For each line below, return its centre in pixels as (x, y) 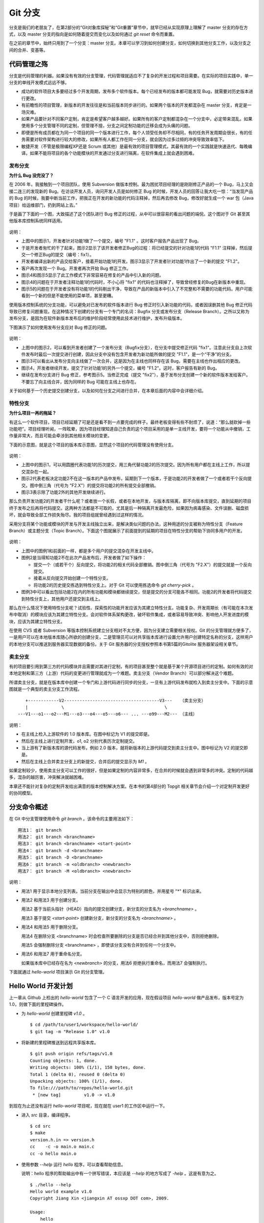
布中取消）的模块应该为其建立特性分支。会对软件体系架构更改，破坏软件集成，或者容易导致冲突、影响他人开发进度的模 (129, 614)
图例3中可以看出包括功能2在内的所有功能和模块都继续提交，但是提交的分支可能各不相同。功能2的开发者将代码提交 (136, 592)
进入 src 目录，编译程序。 (47, 1115)
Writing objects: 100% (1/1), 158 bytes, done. (88, 1067)
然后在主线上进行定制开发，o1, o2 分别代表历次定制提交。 (79, 741)
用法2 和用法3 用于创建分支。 (51, 900)
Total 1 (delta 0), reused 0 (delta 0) (78, 1074)
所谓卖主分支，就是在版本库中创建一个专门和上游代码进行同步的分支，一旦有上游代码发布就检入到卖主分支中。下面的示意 (131, 682)
